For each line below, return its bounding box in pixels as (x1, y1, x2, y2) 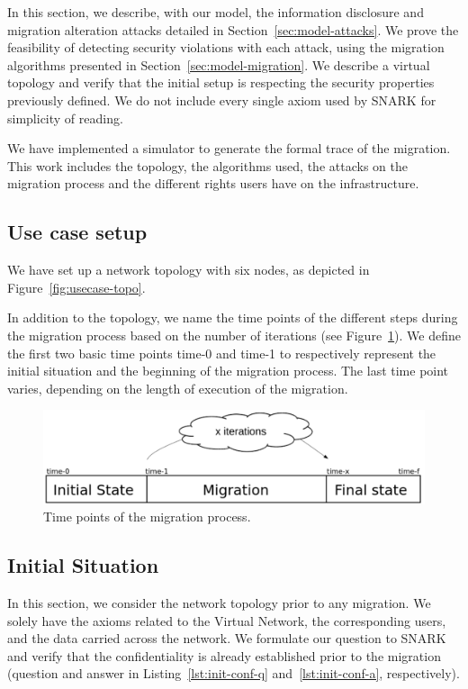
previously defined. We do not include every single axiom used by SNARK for (7, 90, 436, 109)
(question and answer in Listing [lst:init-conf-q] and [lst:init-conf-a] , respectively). (7, 664, 460, 683)
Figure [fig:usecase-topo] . (7, 277, 146, 296)
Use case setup (7, 218, 148, 246)
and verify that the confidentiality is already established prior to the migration (7, 646, 441, 665)
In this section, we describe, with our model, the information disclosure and (7, 3, 424, 21)
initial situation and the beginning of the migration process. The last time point (7, 361, 449, 380)
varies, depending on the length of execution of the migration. (7, 378, 348, 397)
